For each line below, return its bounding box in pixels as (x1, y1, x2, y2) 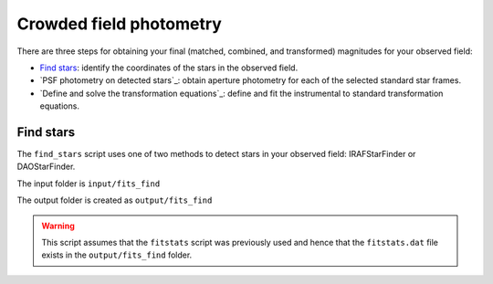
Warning (41, 220, 75, 231)
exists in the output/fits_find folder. (41, 249, 193, 260)
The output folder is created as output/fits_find (16, 195, 213, 205)
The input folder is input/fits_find (16, 178, 161, 189)
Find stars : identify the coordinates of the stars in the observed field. (39, 62, 299, 73)
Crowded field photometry (16, 14, 223, 34)
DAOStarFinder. (16, 161, 76, 173)
